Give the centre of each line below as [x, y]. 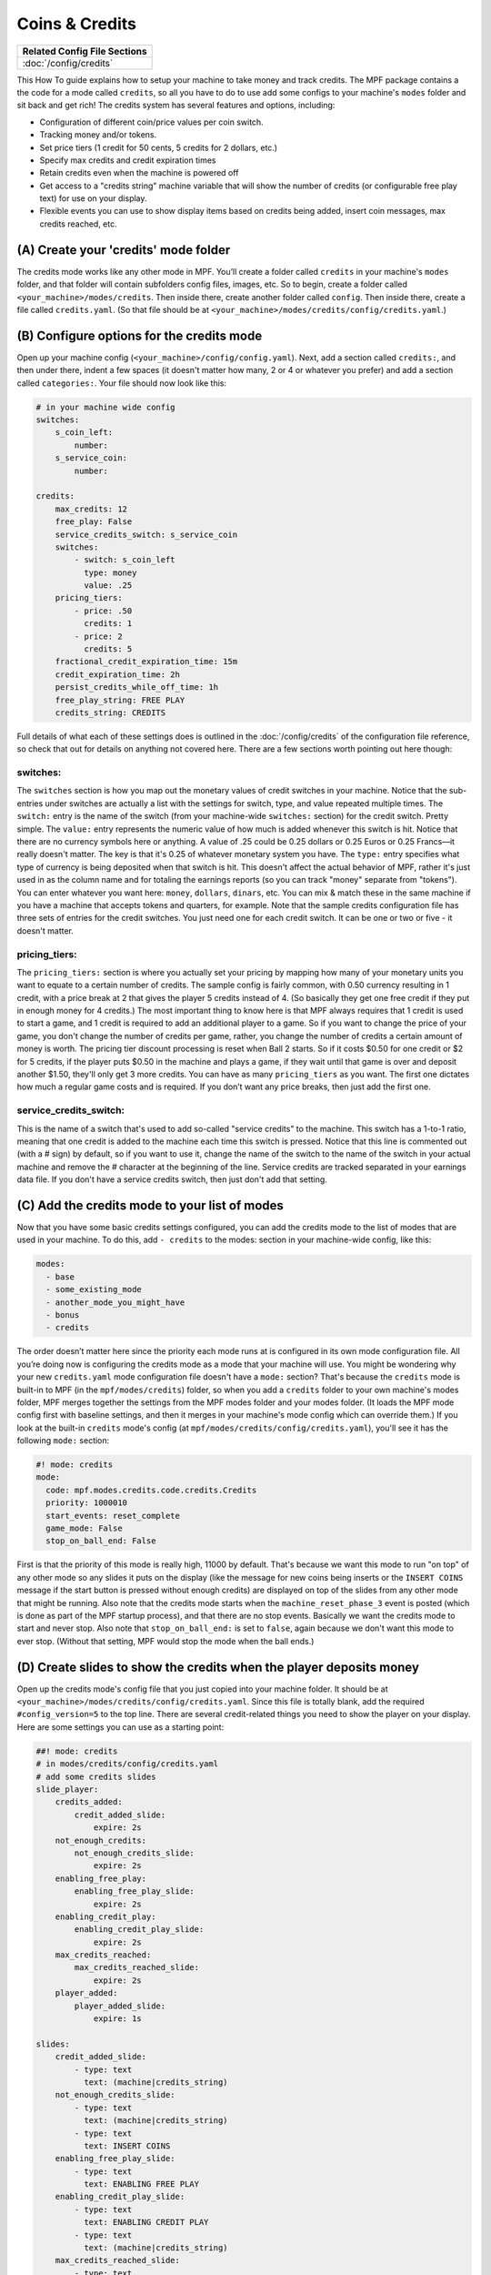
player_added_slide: [120, 2006]
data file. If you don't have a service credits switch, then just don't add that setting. [172, 1179]
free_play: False [94, 522]
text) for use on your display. [93, 198]
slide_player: [67, 1789]
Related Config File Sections [85, 51]
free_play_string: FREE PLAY [120, 700]
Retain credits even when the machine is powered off [139, 173]
